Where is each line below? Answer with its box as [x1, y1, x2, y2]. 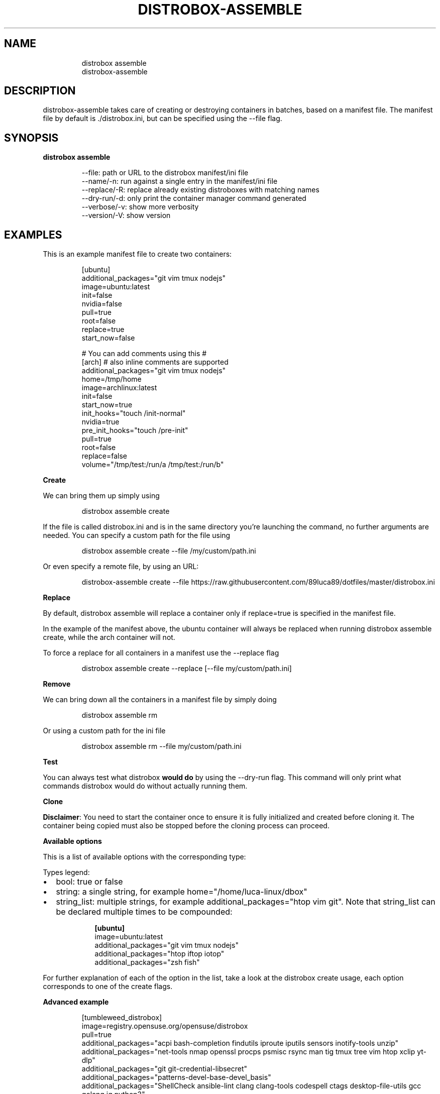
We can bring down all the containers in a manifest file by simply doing [43, 695, 277, 704]
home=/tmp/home [81, 375, 142, 384]
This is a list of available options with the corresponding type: [43, 852, 246, 861]
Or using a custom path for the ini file [43, 726, 166, 735]
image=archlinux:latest [81, 383, 157, 392]
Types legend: [43, 868, 90, 877]
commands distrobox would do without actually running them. [43, 782, 248, 791]
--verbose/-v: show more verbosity [81, 202, 199, 211]
